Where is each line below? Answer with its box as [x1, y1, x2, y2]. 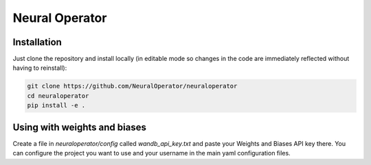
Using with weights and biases [12, 121, 147, 133]
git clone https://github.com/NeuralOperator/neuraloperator [27, 82, 238, 90]
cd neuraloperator [27, 92, 89, 99]
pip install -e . [27, 101, 86, 110]
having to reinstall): [12, 64, 67, 72]
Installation [12, 36, 62, 48]
